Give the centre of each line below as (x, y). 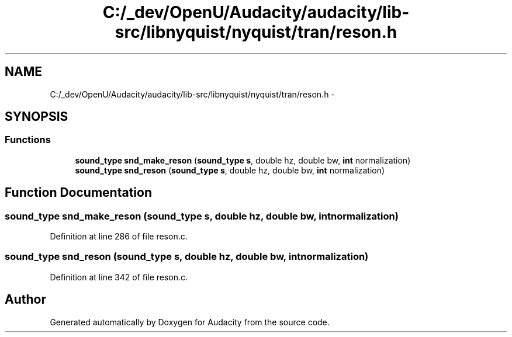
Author (25, 300)
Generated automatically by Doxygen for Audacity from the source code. (190, 322)
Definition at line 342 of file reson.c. (119, 277)
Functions (28, 140)
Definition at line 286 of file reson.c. (119, 237)
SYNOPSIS (37, 117)
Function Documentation (78, 193)
